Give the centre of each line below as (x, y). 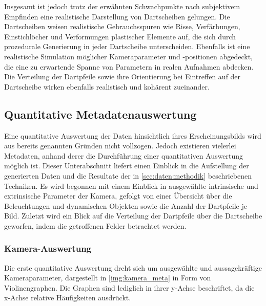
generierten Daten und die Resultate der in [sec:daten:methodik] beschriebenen (128, 175)
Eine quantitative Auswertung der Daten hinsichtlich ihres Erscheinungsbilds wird (133, 135)
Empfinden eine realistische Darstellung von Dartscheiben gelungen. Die (117, 16)
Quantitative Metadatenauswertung (100, 114)
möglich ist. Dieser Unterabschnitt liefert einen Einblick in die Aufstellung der (127, 166)
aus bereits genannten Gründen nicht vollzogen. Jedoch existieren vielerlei (120, 146)
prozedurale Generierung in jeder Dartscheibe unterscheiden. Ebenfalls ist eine (127, 46)
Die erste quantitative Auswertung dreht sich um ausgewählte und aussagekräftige (133, 267)
